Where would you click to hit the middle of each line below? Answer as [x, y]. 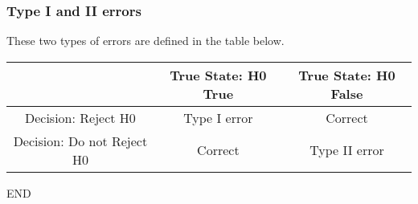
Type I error [218, 117]
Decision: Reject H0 [80, 117]
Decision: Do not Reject [80, 141]
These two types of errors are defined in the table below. [145, 41]
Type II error [347, 150]
